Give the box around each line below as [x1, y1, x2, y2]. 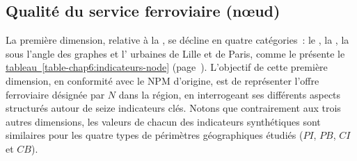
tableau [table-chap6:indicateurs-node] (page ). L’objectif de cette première [6, 60, 328, 74]
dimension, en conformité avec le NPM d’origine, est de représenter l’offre [6, 73, 319, 87]
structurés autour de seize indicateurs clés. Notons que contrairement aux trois [6, 101, 341, 115]
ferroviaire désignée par [6, 87, 105, 101]
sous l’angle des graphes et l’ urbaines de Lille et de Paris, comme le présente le [6, 46, 345, 60]
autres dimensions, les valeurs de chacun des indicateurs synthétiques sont [6, 114, 321, 128]
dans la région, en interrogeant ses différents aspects [118, 87, 341, 101]
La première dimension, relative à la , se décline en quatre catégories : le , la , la [6, 33, 349, 47]
